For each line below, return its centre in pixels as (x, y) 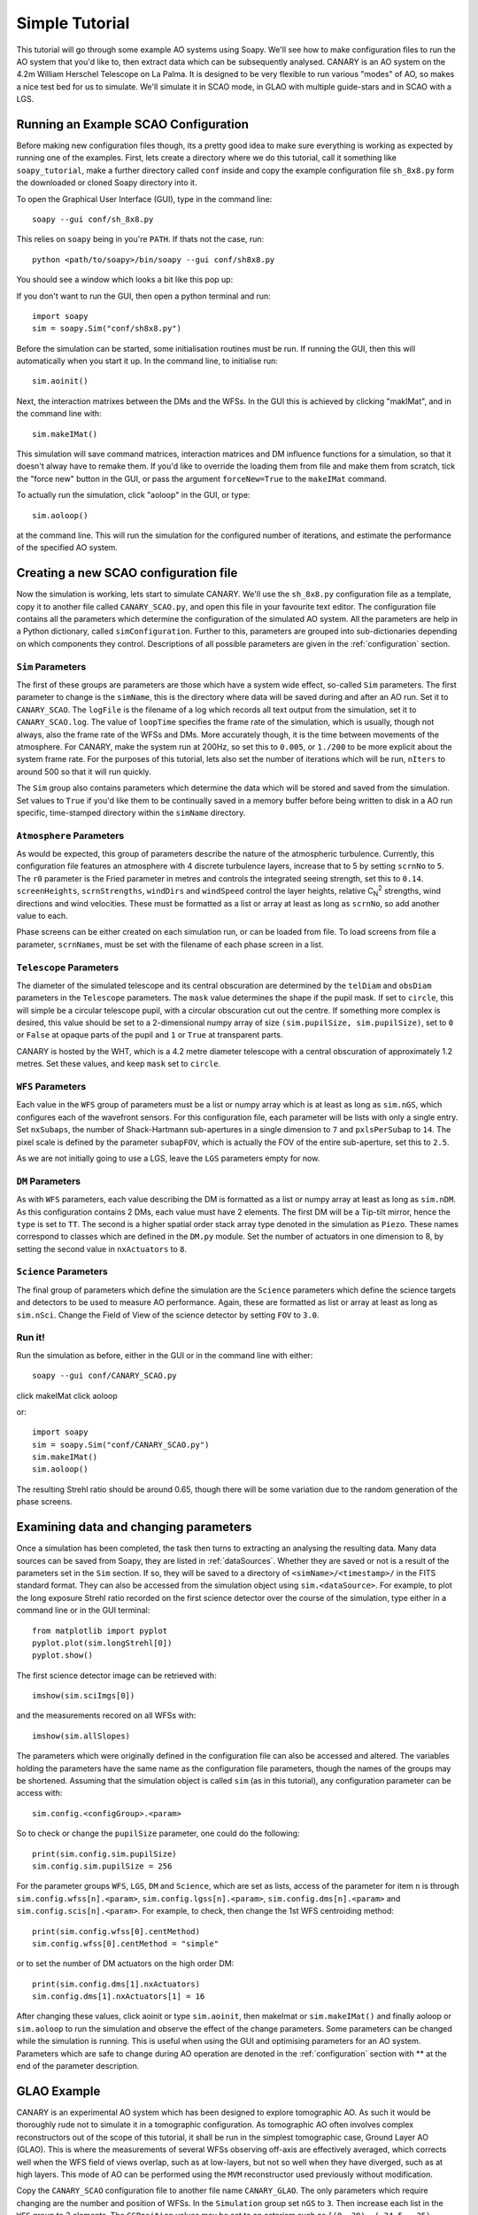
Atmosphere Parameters (70, 835)
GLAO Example (58, 2091)
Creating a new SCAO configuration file (127, 573)
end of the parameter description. (78, 2066)
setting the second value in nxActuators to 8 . (102, 1248)
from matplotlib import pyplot (100, 1631)
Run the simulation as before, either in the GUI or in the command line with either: (165, 1355)
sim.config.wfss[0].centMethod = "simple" (126, 1943)
